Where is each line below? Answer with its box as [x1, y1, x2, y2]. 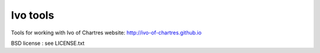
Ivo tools [11, 9, 55, 22]
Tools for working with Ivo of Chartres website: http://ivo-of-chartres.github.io [11, 29, 201, 36]
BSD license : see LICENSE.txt [11, 40, 85, 47]
